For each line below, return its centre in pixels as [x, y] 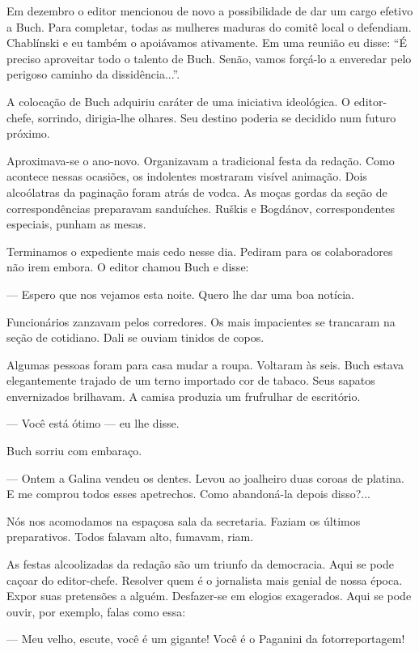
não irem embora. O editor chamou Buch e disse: [128, 267]
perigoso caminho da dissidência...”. [93, 74]
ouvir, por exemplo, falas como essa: [96, 611]
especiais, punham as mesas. [76, 224]
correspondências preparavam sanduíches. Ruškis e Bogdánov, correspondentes [201, 208]
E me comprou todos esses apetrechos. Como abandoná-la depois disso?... [189, 494]
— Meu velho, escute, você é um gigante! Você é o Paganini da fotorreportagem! [206, 639]
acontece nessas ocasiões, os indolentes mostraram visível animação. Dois [187, 176]
